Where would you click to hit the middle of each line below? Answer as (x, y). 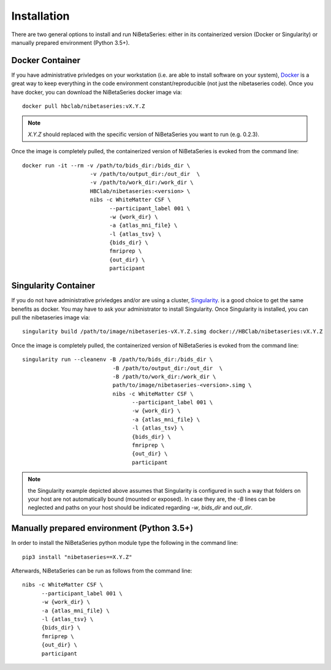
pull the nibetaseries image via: (51, 317)
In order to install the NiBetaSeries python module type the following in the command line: (125, 543)
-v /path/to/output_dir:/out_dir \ (145, 174)
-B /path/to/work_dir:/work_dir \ (164, 376)
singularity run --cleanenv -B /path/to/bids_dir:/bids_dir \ (118, 360)
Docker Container (46, 60)
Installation (40, 16)
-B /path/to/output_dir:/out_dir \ (168, 368)
